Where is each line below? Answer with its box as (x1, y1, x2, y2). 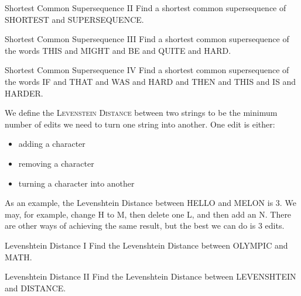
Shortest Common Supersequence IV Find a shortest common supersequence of (5, 64, 289, 76)
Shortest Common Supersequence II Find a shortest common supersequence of (5, 2, 286, 13)
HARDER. (5, 87, 43, 99)
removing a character (18, 157, 94, 169)
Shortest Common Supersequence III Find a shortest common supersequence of (5, 33, 289, 45)
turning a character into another (18, 177, 135, 189)
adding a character (18, 137, 85, 150)
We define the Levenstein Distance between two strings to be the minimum (5, 106, 278, 119)
